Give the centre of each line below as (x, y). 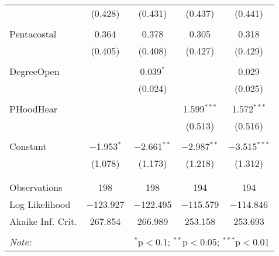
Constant (28, 146)
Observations (36, 187)
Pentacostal (33, 34)
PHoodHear (34, 109)
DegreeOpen (35, 71)
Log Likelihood (40, 204)
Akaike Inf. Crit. (43, 221)
